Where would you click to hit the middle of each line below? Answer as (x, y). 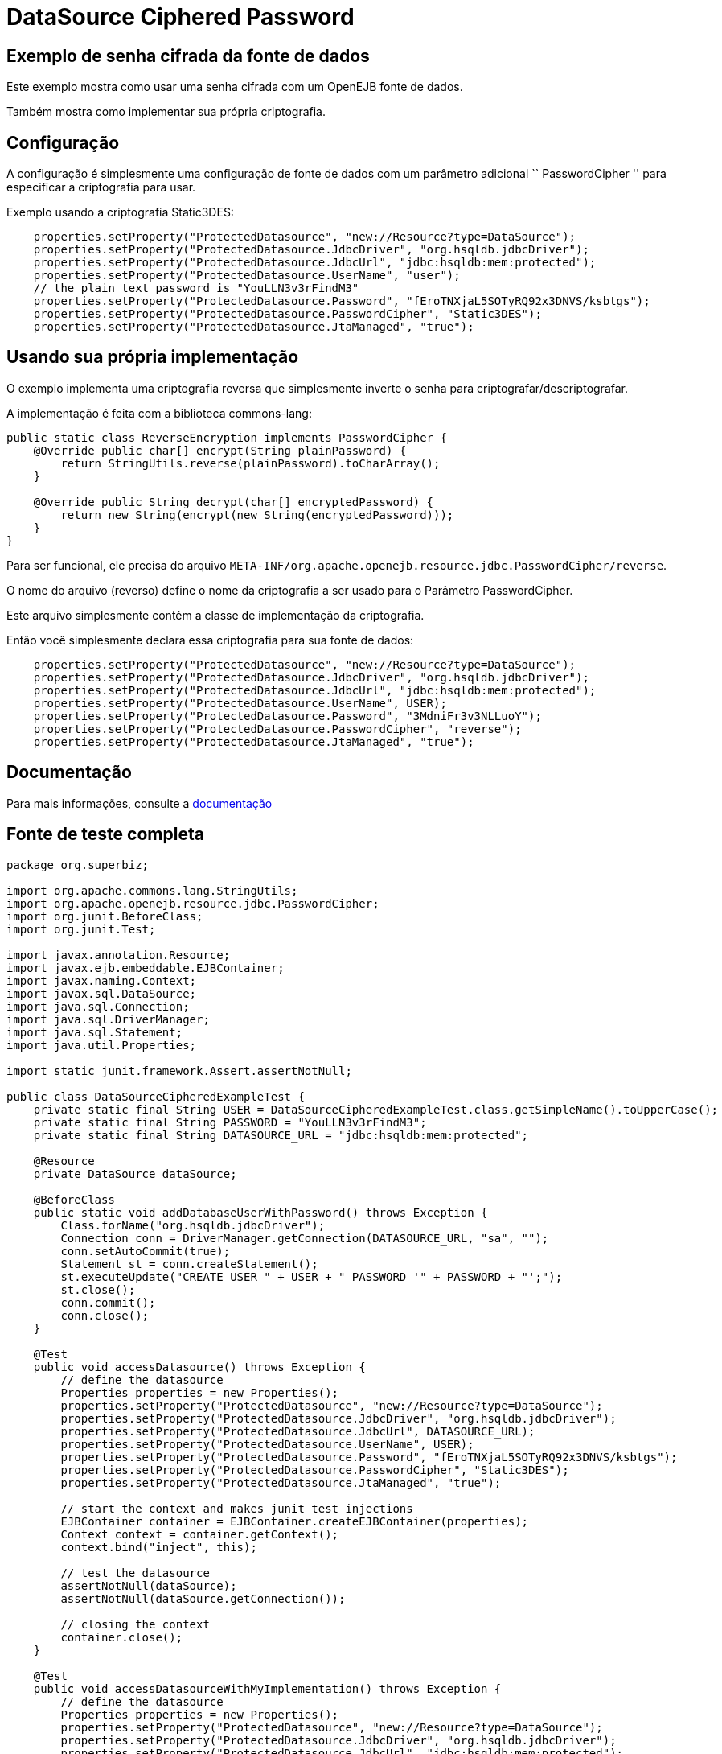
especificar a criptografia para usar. (101, 187)
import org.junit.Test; (81, 929)
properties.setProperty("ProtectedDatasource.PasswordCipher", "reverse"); (277, 729)
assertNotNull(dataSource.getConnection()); (203, 1598)
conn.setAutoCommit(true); (146, 1251)
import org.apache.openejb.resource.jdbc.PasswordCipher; (193, 903)
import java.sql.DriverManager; (108, 1019)
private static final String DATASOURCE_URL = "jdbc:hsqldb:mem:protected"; (281, 1135)
